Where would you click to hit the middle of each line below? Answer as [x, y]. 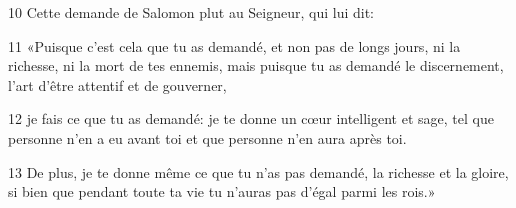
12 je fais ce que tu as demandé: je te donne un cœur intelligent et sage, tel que [251, 118]
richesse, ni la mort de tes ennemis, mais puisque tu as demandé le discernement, [256, 65]
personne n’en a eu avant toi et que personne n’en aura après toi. [207, 137]
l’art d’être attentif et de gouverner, [117, 84]
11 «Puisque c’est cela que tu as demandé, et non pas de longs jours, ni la [234, 45]
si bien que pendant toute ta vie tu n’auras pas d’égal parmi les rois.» [222, 191]
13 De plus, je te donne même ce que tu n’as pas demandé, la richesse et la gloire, [258, 171]
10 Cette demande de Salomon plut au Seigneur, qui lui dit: [191, 12]
